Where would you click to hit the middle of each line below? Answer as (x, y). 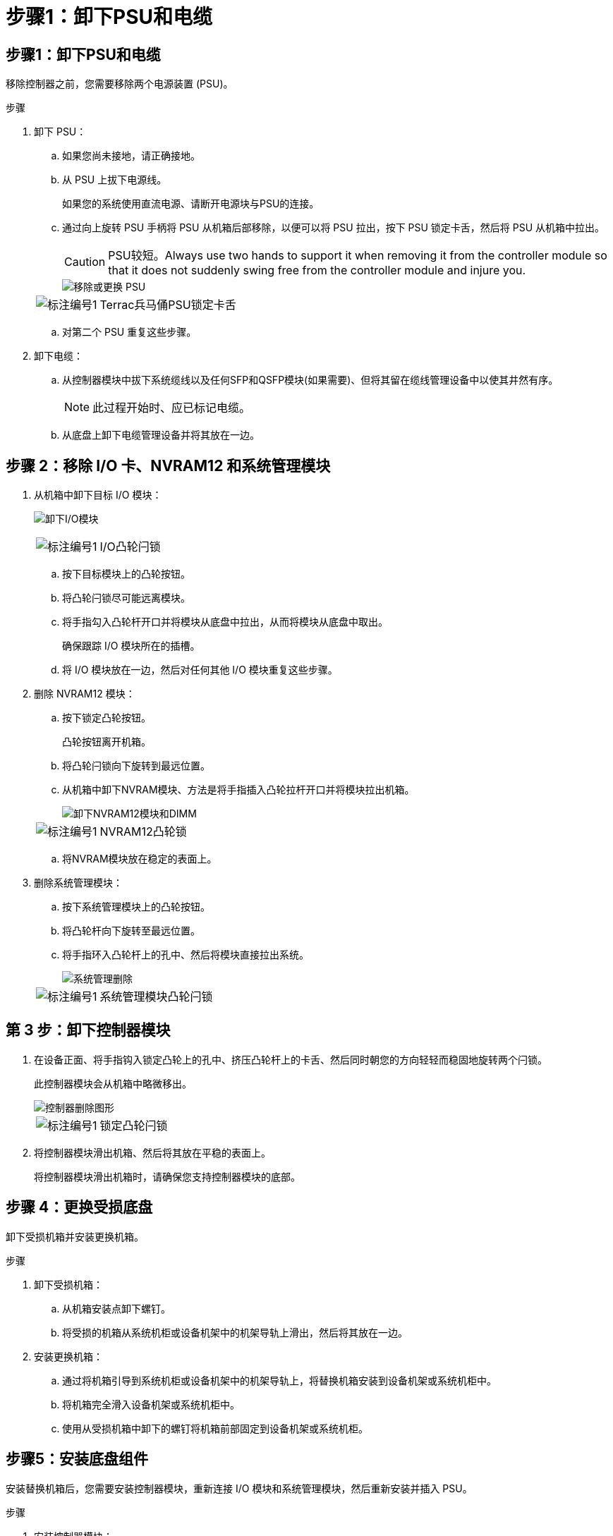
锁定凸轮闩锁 (134, 1125)
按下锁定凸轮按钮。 (107, 718)
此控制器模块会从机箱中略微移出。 (113, 1083)
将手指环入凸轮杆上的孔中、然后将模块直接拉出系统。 (186, 955)
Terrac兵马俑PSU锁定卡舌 (168, 305)
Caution (85, 262)
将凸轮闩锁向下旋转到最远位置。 (136, 766)
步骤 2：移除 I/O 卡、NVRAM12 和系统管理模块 (168, 465)
